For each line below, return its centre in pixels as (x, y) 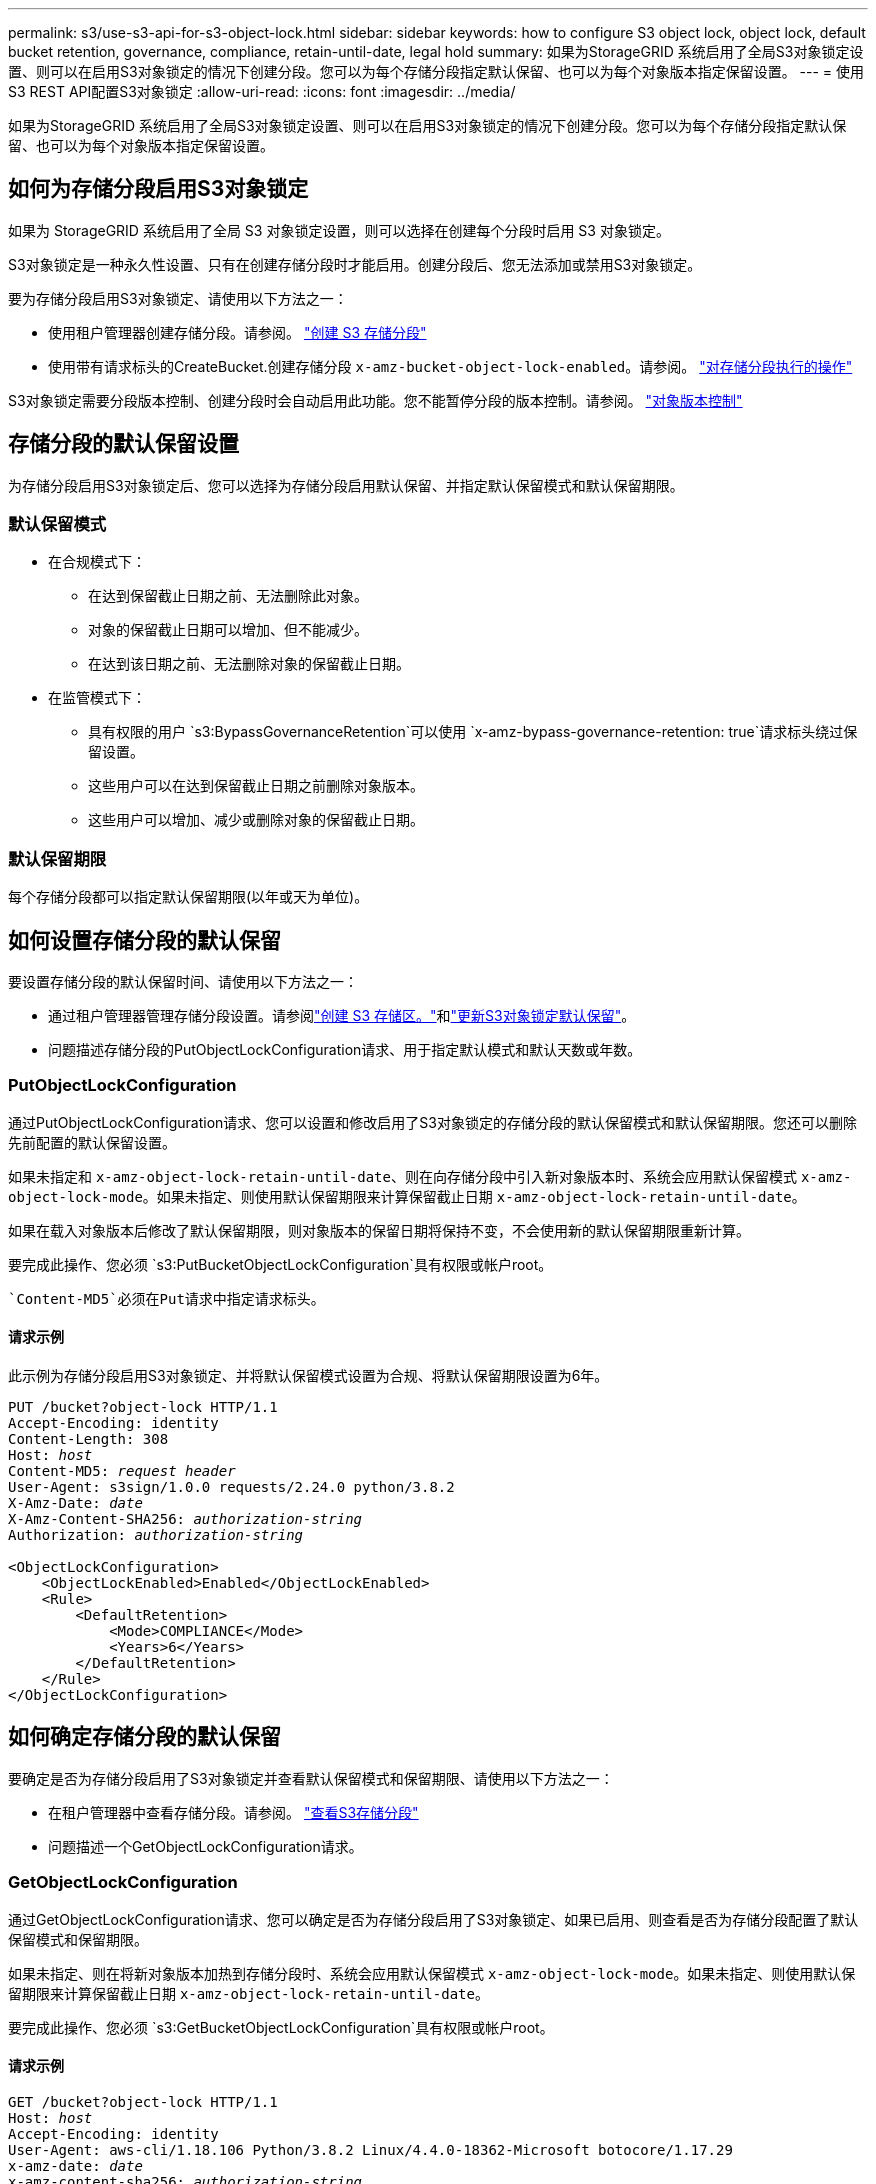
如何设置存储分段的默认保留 (144, 940)
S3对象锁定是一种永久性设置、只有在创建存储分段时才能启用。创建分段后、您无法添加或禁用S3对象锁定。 (355, 264)
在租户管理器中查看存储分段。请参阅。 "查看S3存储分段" (233, 1812)
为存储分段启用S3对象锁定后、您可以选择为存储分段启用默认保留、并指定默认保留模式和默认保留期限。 (346, 485)
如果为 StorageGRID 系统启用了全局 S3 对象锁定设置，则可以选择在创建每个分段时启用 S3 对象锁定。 (339, 230)
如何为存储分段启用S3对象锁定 (158, 189)
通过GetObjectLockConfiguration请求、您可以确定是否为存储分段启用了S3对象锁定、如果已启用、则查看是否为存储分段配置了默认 (433, 1919)
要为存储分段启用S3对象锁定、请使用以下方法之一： (178, 298)
